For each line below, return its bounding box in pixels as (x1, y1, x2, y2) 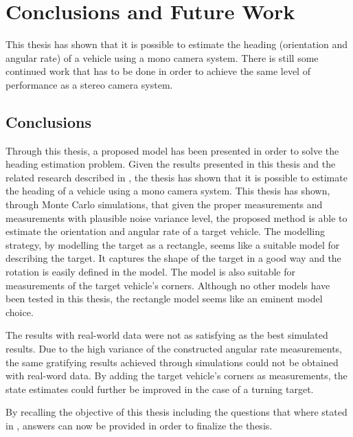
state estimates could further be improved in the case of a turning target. (5, 381, 314, 396)
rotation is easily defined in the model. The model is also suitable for (5, 265, 296, 279)
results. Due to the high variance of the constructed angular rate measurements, (5, 341, 343, 356)
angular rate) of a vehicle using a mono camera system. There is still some (5, 50, 319, 65)
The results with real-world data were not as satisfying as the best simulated (5, 328, 328, 342)
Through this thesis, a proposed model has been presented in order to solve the (5, 143, 339, 157)
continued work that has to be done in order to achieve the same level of (5, 64, 310, 78)
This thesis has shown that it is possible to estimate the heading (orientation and (5, 37, 348, 52)
